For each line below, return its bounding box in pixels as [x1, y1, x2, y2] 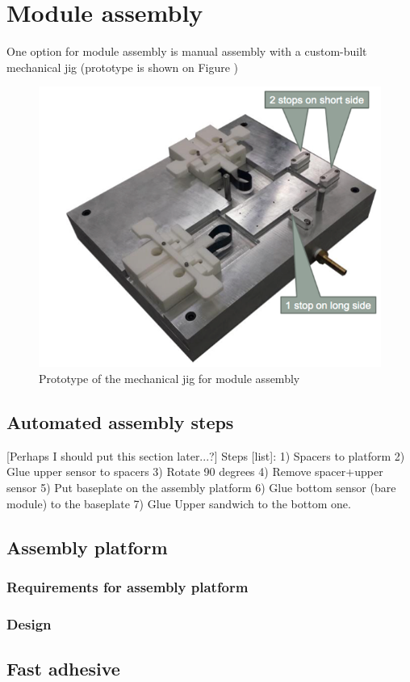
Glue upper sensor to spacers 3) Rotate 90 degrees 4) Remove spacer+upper [6, 463, 383, 480]
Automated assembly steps [6, 409, 234, 434]
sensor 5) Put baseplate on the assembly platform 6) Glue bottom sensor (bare [6, 478, 396, 495]
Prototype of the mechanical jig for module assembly [39, 370, 300, 386]
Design [6, 613, 52, 634]
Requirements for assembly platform [6, 576, 249, 596]
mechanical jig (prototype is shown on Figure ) [6, 58, 239, 75]
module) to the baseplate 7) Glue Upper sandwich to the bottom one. [6, 495, 351, 511]
